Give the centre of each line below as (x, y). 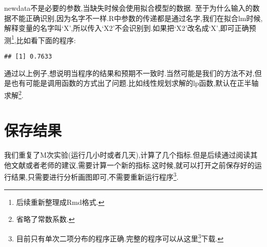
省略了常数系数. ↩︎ (45, 219)
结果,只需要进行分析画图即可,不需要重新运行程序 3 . (95, 176)
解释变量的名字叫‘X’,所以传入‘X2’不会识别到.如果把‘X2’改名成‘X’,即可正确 (127, 28)
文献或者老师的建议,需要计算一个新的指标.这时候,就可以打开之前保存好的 (133, 165)
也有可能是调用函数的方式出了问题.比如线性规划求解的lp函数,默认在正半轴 (135, 83)
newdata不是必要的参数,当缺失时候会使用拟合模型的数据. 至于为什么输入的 (128, 8)
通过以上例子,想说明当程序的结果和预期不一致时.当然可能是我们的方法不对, (129, 73)
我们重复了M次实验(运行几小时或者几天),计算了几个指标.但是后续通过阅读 (127, 155)
